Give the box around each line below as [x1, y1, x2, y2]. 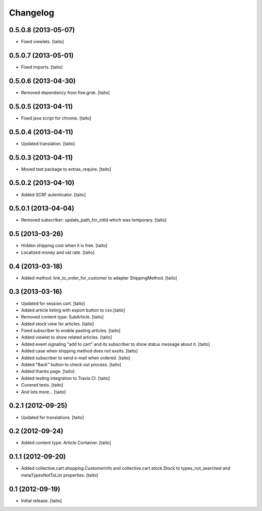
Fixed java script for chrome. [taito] [21, 115, 92, 121]
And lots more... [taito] [21, 389, 66, 395]
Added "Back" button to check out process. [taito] [21, 362, 121, 368]
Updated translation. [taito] [21, 141, 75, 146]
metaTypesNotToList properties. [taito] [21, 472, 98, 478]
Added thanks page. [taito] [21, 369, 75, 374]
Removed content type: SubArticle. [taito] [21, 314, 104, 320]
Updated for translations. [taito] [21, 414, 84, 420]
